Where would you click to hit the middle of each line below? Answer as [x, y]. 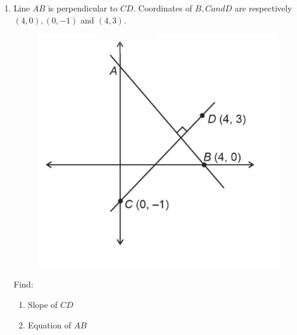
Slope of [43, 305]
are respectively [263, 8]
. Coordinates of [163, 8]
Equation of [50, 324]
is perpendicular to [83, 8]
